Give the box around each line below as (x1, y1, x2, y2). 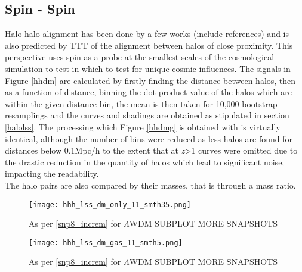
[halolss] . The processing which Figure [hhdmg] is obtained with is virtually (5, 120, 281, 133)
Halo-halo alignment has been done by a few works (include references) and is (5, 27, 289, 40)
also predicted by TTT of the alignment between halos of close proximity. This (5, 39, 293, 51)
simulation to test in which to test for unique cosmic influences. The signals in (5, 62, 291, 74)
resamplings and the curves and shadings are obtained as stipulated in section (5, 109, 289, 121)
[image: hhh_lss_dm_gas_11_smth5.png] (29, 238, 183, 247)
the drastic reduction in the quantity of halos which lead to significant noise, (5, 155, 285, 168)
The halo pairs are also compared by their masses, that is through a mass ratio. (5, 179, 296, 191)
